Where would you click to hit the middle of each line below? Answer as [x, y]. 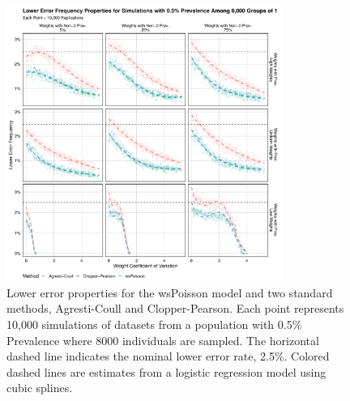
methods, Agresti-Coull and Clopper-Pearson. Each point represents [175, 308]
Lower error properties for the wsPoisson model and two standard [170, 292]
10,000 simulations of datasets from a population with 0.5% [154, 324]
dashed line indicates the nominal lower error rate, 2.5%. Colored [168, 356]
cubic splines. [40, 388]
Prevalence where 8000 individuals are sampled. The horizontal [163, 340]
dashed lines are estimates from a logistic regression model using [166, 371]
